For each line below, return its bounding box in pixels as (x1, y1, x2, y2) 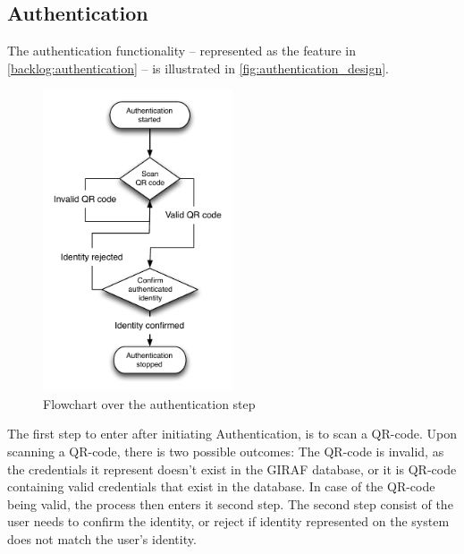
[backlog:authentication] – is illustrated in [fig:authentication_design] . (7, 58, 389, 77)
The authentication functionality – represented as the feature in (7, 41, 356, 60)
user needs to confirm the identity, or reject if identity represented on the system (7, 512, 450, 531)
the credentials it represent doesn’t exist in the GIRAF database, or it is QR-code (7, 459, 457, 478)
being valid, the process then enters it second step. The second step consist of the (7, 494, 453, 513)
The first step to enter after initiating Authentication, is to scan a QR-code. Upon (7, 424, 458, 443)
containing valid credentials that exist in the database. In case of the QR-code (7, 477, 435, 496)
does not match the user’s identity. (7, 530, 197, 549)
